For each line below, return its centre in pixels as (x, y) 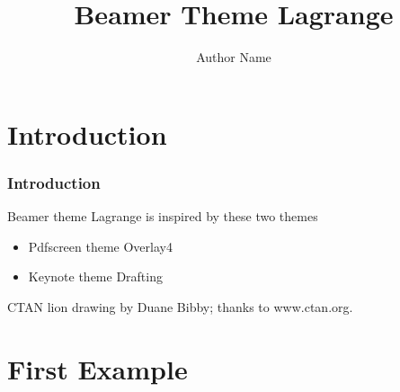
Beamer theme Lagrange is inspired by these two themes (163, 216)
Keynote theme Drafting (95, 276)
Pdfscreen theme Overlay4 (100, 246)
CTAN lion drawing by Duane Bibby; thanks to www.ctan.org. (180, 306)
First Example (98, 368)
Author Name (234, 57)
